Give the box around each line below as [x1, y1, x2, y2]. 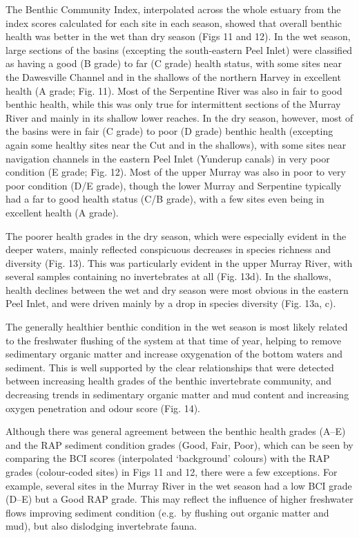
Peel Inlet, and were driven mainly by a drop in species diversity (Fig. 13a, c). [6, 296, 336, 310]
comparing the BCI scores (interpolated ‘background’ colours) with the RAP [6, 451, 330, 465]
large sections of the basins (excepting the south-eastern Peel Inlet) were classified [6, 42, 353, 57]
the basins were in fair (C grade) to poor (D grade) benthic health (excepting [6, 124, 333, 138]
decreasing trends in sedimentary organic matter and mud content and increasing [6, 387, 349, 402]
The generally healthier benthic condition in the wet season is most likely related [6, 319, 348, 334]
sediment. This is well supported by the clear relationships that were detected [6, 360, 334, 374]
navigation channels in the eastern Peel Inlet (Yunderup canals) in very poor [6, 151, 330, 165]
